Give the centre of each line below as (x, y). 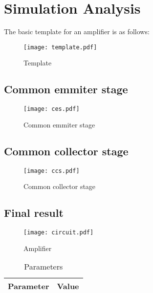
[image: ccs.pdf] (52, 171)
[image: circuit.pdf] (59, 233)
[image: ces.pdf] (52, 109)
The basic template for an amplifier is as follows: (77, 31)
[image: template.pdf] (60, 47)
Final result (34, 213)
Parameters (44, 267)
